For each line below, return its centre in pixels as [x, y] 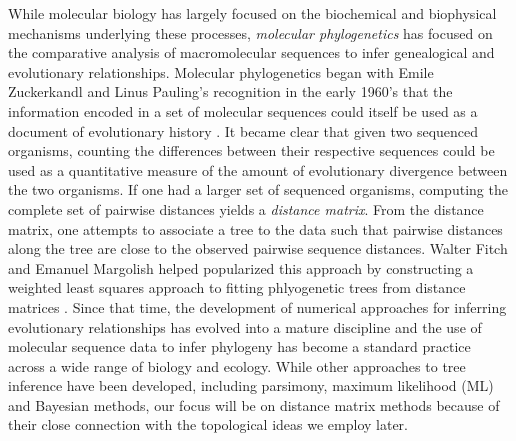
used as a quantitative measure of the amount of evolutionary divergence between [258, 169]
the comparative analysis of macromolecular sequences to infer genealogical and [251, 52]
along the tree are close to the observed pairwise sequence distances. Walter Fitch [258, 248]
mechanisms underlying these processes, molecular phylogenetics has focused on [250, 32]
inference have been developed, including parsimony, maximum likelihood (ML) [251, 385]
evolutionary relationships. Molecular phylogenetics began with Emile [221, 71]
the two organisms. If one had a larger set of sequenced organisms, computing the [258, 189]
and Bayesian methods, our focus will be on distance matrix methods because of [254, 404]
